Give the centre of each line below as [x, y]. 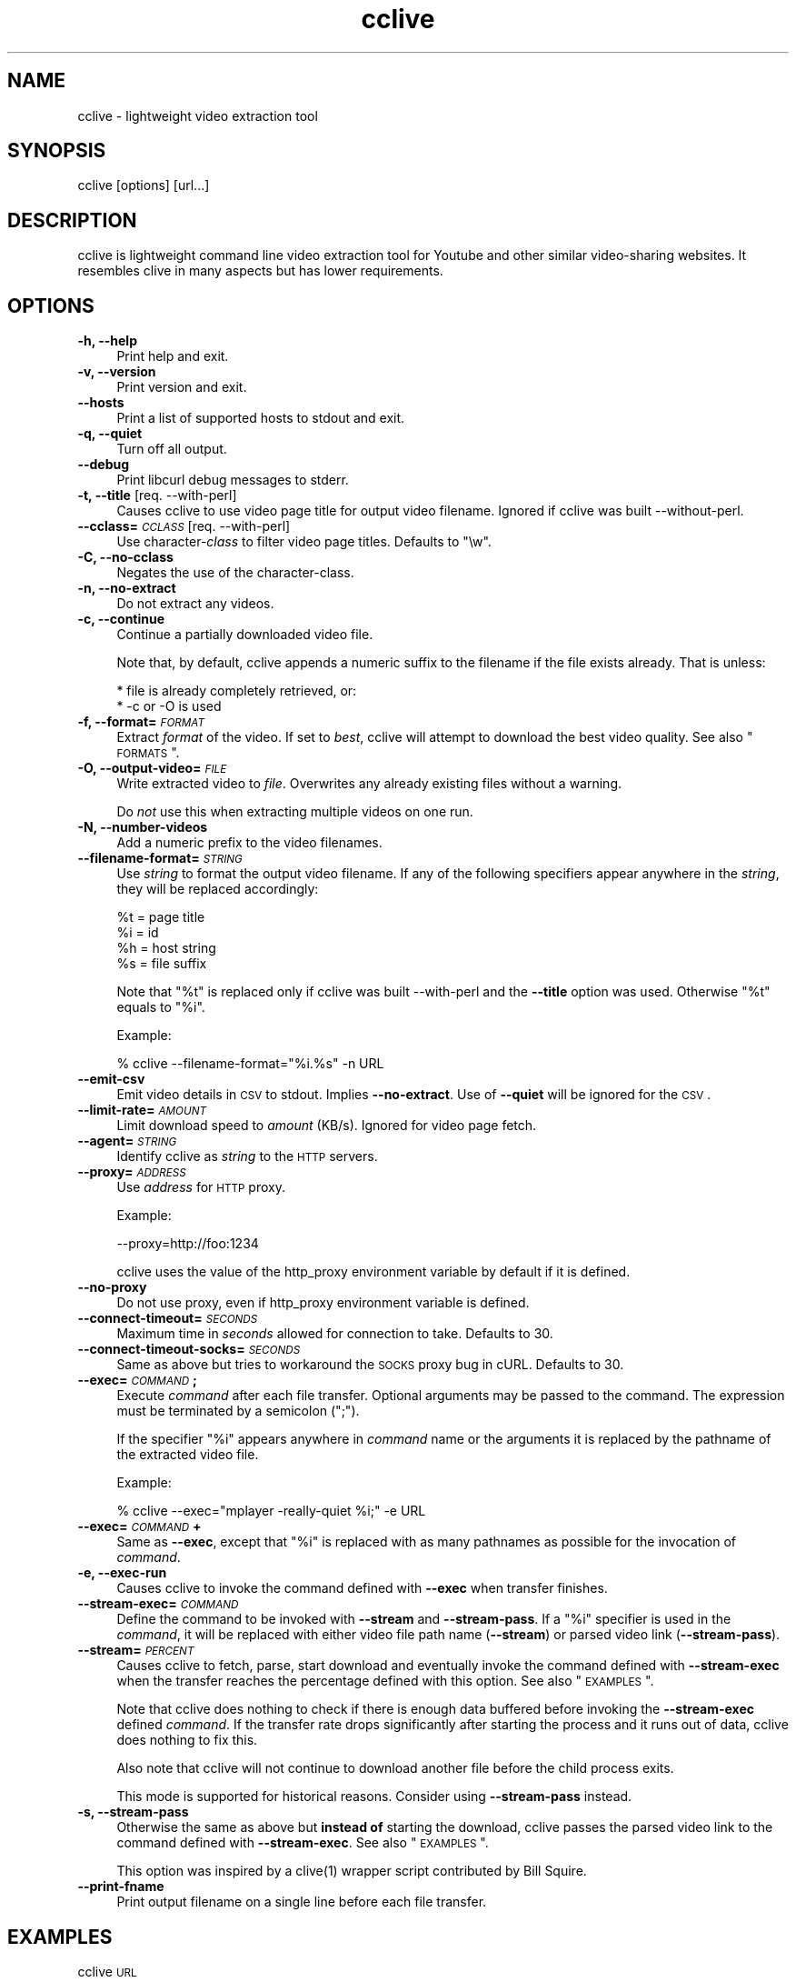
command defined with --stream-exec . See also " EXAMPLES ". [303, 1843]
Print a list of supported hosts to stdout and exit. [261, 418]
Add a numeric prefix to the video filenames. [249, 843]
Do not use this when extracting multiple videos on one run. [295, 812]
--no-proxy [112, 1287]
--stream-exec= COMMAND [158, 1604]
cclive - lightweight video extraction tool [198, 115]
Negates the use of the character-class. [235, 573]
